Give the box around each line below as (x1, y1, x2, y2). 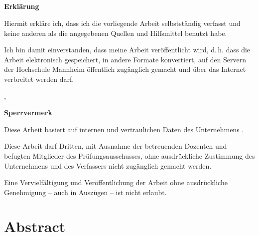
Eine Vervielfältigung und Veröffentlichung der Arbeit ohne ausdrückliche (4, 177, 228, 188)
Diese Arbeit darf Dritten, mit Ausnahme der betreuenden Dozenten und (4, 141, 227, 151)
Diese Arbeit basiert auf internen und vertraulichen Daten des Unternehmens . (4, 124, 244, 134)
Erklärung (4, 1, 39, 11)
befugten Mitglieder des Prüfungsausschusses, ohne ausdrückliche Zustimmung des (4, 150, 255, 161)
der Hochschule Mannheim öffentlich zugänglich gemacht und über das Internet (4, 64, 246, 74)
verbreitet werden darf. (4, 73, 74, 84)
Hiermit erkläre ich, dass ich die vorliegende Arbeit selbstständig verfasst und (4, 17, 241, 28)
